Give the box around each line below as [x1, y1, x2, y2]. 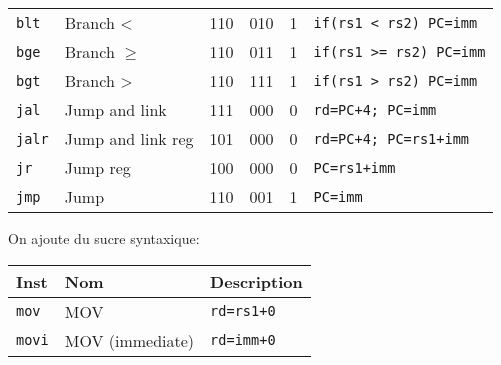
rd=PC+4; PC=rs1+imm [313, 130, 470, 147]
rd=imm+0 [210, 332, 276, 349]
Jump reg [64, 156, 131, 179]
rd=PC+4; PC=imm [313, 101, 437, 118]
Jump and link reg [64, 127, 194, 150]
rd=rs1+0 [210, 303, 276, 320]
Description [210, 269, 303, 293]
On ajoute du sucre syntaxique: [8, 228, 200, 248]
